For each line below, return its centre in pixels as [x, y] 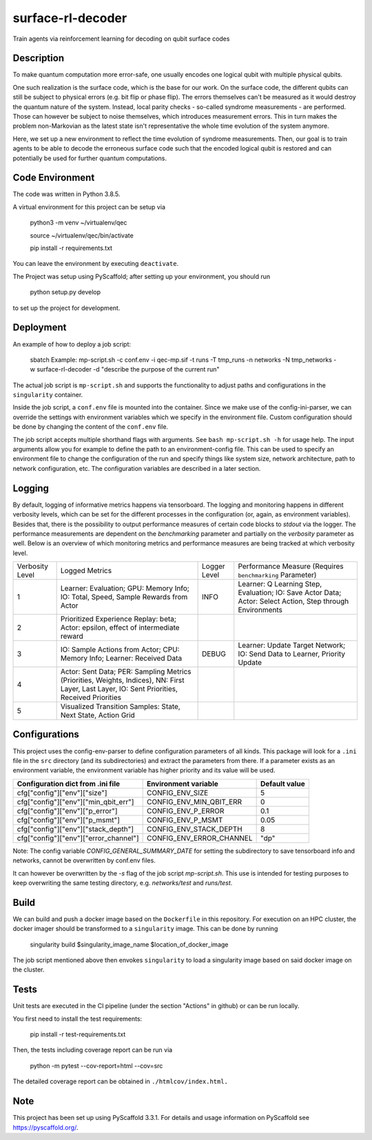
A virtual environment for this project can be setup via [89, 206]
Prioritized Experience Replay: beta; [118, 619]
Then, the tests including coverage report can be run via [93, 1050]
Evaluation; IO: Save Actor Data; [290, 592]
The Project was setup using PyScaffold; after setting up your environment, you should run [142, 276]
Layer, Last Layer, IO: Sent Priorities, [119, 689]
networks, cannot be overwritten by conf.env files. [84, 860]
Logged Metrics [86, 571]
